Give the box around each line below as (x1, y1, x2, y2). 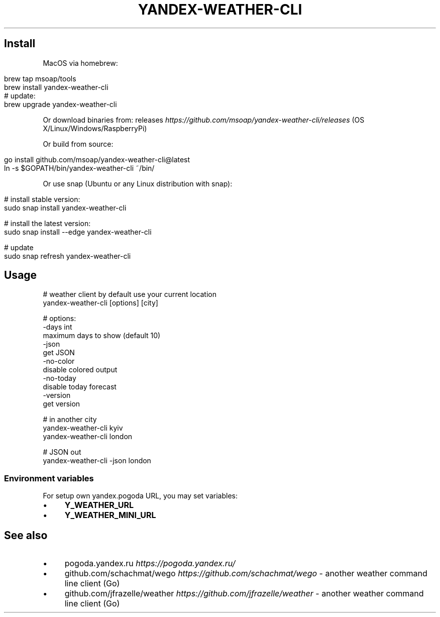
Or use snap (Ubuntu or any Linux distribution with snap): (43, 179, 233, 188)
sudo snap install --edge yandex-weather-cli (4, 227, 152, 236)
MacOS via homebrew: (43, 58, 118, 67)
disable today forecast (43, 382, 117, 391)
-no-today (43, 374, 76, 383)
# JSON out (43, 448, 81, 457)
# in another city (43, 415, 97, 424)
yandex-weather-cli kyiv (43, 424, 123, 433)
